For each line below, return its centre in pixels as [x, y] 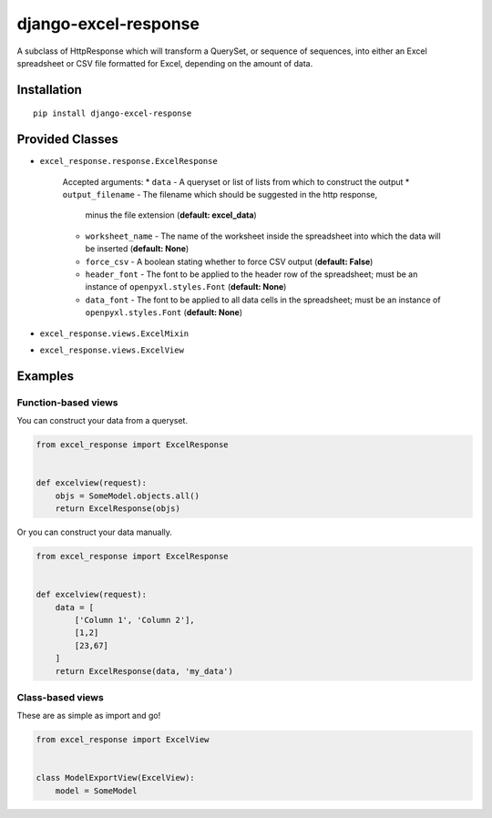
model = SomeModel [96, 791]
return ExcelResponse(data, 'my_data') [144, 671]
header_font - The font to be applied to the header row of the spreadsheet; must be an [251, 274]
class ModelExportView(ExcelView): [115, 778]
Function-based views [67, 403]
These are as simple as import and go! [89, 716]
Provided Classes [67, 140]
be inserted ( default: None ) [137, 249]
